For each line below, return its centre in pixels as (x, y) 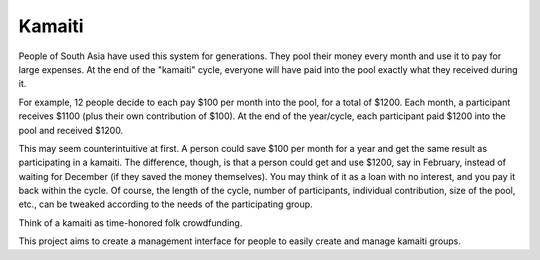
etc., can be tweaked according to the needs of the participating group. (166, 204)
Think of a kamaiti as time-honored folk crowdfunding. (130, 222)
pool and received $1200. (71, 130)
